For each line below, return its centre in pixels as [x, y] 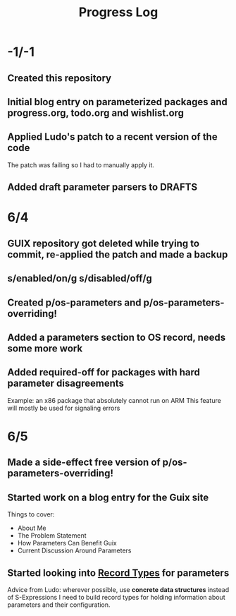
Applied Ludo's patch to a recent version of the [112, 137]
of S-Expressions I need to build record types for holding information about [116, 597]
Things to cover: [31, 514]
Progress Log [118, 12]
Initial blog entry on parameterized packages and [117, 102]
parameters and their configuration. [59, 605]
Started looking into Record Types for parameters [118, 573]
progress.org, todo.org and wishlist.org [96, 113]
